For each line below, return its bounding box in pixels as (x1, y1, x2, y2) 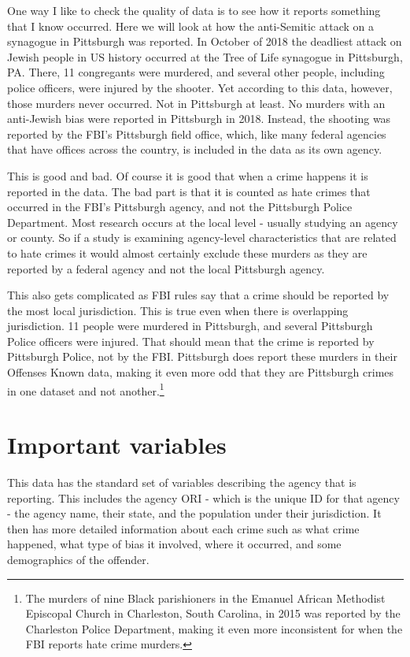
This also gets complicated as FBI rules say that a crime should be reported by (7, 287, 390, 303)
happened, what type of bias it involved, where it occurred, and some (7, 536, 342, 552)
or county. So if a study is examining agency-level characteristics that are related (7, 229, 397, 246)
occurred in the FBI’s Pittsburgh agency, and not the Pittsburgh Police (7, 199, 353, 215)
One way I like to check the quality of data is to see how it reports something (7, 2, 381, 18)
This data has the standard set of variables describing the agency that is (7, 474, 356, 491)
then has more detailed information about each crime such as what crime (7, 520, 360, 536)
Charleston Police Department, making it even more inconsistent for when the (25, 620, 403, 637)
